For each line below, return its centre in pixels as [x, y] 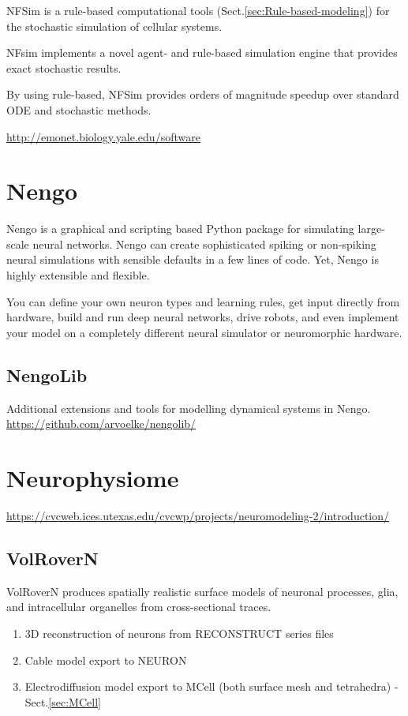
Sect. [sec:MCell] [63, 701]
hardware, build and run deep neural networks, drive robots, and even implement [203, 317]
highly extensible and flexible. [78, 275]
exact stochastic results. [64, 67]
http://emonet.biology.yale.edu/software [103, 136]
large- [371, 229]
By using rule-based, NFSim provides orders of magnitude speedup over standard [203, 94]
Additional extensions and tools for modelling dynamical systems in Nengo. [189, 408]
